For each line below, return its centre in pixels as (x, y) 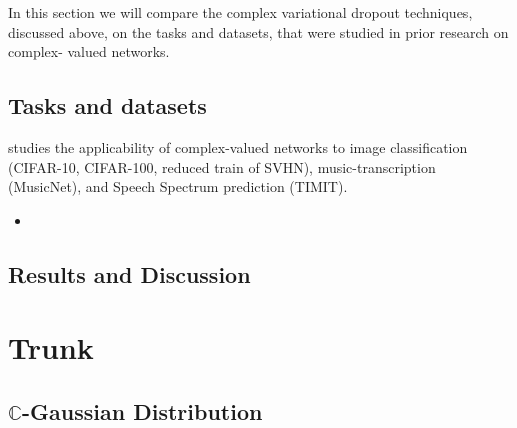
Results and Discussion (129, 273)
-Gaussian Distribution (142, 410)
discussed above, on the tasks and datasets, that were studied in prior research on (258, 31)
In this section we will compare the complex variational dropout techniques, (240, 12)
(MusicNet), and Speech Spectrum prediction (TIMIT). (178, 186)
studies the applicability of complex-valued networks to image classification (238, 146)
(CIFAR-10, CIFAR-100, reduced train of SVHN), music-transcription (222, 166)
